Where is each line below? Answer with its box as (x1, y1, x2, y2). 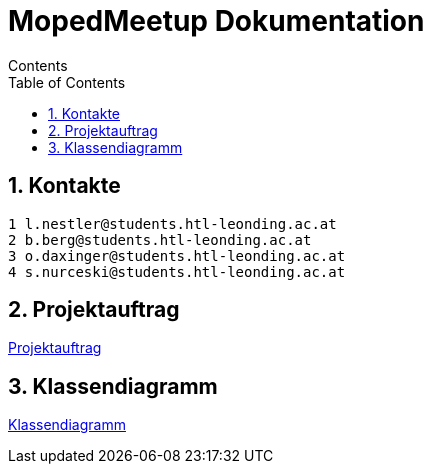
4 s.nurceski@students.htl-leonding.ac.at (8, 263, 346, 280)
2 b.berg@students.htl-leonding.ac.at (8, 231, 312, 248)
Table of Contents (8, 73, 126, 91)
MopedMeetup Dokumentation (8, 4, 425, 38)
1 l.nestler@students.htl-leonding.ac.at (8, 215, 337, 232)
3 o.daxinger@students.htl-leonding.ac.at (8, 247, 346, 264)
